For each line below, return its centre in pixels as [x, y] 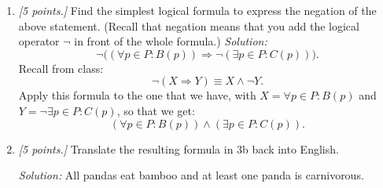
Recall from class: [61, 68]
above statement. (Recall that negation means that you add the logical [189, 25]
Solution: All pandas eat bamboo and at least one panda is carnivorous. [191, 175]
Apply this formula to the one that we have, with [137, 95]
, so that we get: [156, 110]
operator [39, 41]
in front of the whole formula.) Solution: [171, 41]
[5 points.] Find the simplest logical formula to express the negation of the [197, 10]
